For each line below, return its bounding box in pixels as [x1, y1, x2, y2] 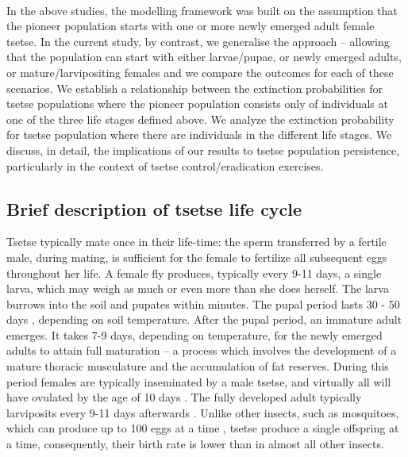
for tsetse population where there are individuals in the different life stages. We [6, 126, 392, 143]
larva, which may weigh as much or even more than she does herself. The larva [6, 280, 389, 297]
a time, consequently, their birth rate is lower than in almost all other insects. [6, 436, 384, 452]
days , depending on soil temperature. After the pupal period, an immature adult [6, 311, 402, 328]
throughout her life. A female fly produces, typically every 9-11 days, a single [6, 264, 382, 281]
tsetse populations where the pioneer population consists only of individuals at [6, 95, 388, 112]
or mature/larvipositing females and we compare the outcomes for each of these [6, 63, 394, 80]
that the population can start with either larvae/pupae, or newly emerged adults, [6, 48, 402, 65]
